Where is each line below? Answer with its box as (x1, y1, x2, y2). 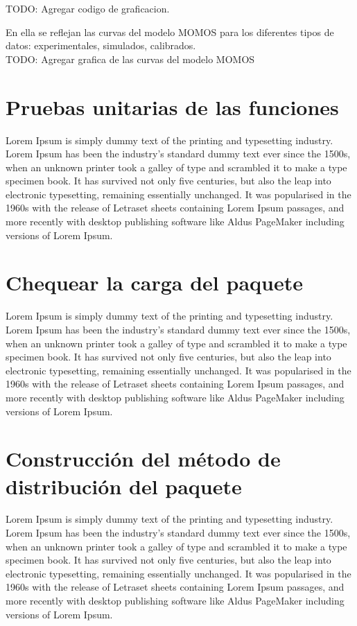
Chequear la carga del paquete (6, 268, 303, 297)
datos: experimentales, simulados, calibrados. (6, 38, 196, 53)
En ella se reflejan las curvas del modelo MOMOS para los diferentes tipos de (6, 24, 334, 39)
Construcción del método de (6, 444, 281, 473)
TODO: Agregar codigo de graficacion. (6, 1, 170, 15)
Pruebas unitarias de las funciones (6, 92, 339, 121)
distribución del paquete (6, 471, 242, 500)
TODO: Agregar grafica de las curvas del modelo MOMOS (6, 51, 255, 66)
